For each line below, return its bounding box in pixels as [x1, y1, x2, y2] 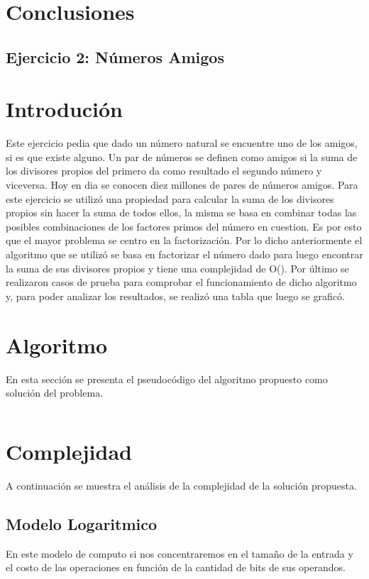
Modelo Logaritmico [6, 512, 158, 534]
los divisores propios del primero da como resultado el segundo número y [6, 163, 322, 178]
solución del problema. [6, 385, 104, 400]
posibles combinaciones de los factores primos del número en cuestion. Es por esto [6, 219, 362, 233]
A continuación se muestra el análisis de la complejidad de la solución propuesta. [6, 478, 357, 492]
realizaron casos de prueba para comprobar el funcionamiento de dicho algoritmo [6, 275, 357, 289]
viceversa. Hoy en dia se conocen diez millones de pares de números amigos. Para [6, 177, 358, 192]
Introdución [6, 94, 123, 123]
